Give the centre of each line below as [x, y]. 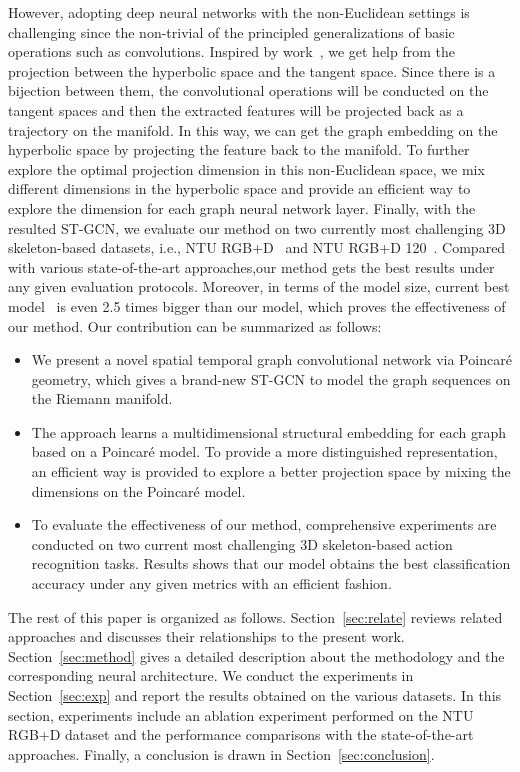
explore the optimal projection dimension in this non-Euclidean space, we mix [246, 168]
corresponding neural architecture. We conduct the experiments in [211, 675]
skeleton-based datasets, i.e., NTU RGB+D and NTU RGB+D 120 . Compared [257, 247]
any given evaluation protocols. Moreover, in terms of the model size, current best [259, 286]
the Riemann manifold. [102, 398]
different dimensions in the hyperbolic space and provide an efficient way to [239, 188]
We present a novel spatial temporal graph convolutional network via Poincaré [271, 359]
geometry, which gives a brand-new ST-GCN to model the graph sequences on [271, 378]
